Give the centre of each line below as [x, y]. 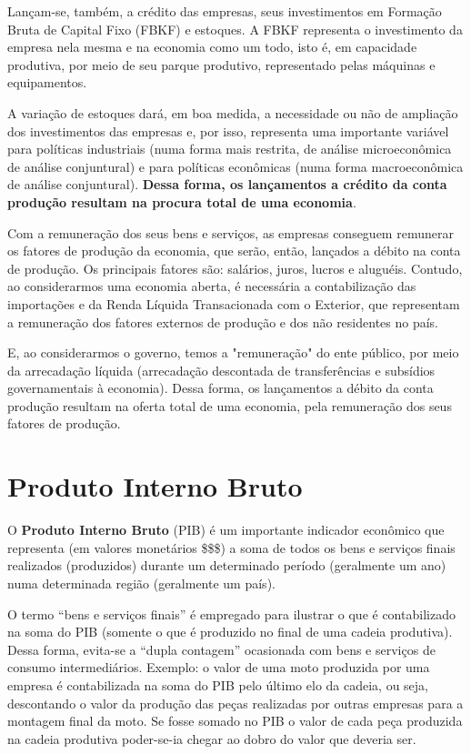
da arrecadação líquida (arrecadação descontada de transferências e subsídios [221, 370]
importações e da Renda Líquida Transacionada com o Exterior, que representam [234, 303]
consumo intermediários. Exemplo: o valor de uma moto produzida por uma [219, 667]
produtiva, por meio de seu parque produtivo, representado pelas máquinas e [221, 64]
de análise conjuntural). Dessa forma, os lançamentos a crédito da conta [227, 184]
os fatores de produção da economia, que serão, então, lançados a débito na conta [234, 251]
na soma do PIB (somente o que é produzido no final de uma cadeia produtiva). [230, 632]
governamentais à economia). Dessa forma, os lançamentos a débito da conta [220, 388]
